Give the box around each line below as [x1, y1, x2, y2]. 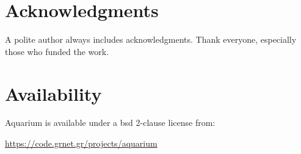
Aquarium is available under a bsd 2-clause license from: [5, 116, 216, 129]
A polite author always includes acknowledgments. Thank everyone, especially [5, 33, 297, 46]
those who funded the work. [5, 45, 109, 57]
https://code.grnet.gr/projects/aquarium [5, 137, 158, 150]
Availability [5, 81, 102, 106]
